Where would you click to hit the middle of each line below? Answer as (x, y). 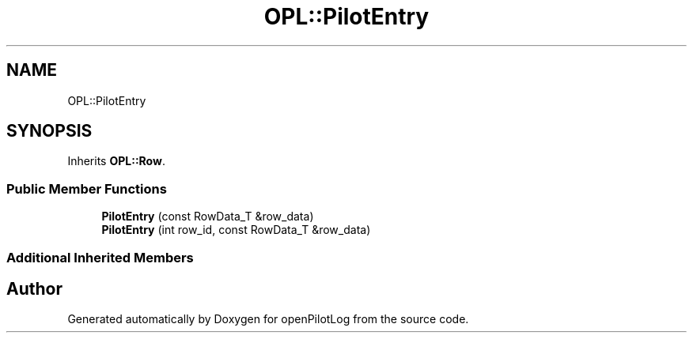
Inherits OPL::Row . (116, 161)
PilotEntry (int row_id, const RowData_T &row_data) (236, 230)
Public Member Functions (87, 188)
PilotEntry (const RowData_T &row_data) (208, 217)
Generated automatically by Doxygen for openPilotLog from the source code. (268, 319)
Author (34, 288)
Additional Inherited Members (100, 257)
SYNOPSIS (49, 131)
